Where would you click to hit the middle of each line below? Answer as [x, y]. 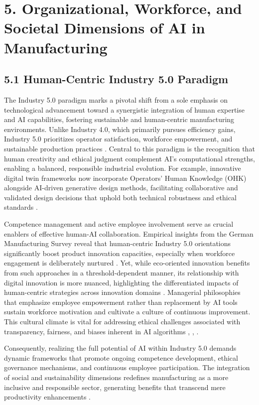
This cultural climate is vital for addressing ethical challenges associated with [122, 322]
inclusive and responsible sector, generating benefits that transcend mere [115, 387]
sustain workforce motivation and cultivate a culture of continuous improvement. [127, 312]
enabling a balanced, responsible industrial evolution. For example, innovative [123, 168]
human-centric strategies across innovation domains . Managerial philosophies [122, 292]
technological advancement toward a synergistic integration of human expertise [124, 109]
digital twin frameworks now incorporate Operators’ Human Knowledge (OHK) [125, 178]
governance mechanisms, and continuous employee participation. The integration [127, 367]
